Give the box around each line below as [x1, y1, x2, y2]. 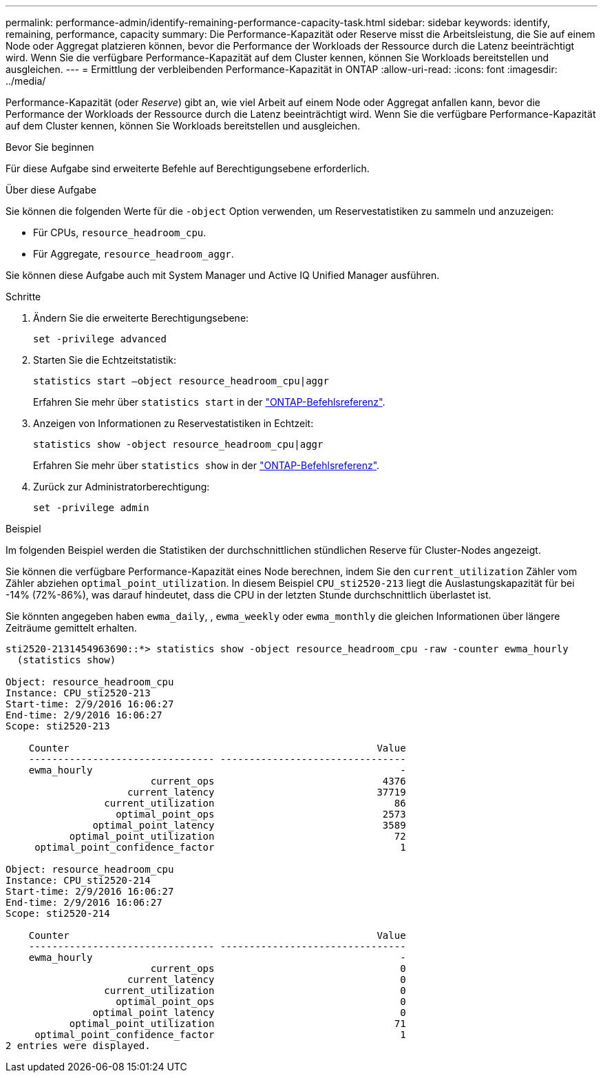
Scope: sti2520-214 [6, 908, 110, 919]
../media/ [6, 75, 46, 87]
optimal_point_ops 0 [116, 996, 406, 1007]
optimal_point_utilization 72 [69, 831, 406, 842]
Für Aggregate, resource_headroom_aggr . [33, 248, 234, 260]
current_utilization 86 [104, 798, 406, 809]
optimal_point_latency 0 [92, 1007, 406, 1018]
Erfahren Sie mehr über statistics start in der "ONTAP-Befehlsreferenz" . [33, 396, 385, 408]
